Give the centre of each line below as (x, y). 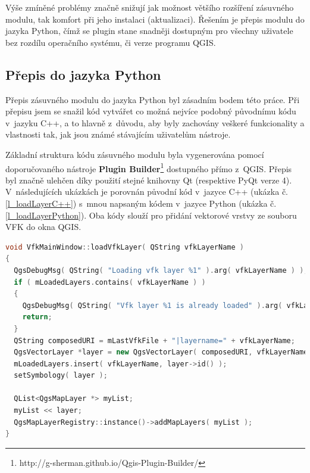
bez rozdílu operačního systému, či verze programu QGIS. (111, 42)
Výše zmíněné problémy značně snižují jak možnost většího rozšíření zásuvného (150, 7)
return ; (37, 317)
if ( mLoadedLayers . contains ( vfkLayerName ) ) (110, 282)
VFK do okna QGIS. (43, 227)
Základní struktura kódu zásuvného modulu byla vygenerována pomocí (135, 154)
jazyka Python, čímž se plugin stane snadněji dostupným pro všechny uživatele (149, 31)
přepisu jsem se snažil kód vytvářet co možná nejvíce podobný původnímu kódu (151, 111)
